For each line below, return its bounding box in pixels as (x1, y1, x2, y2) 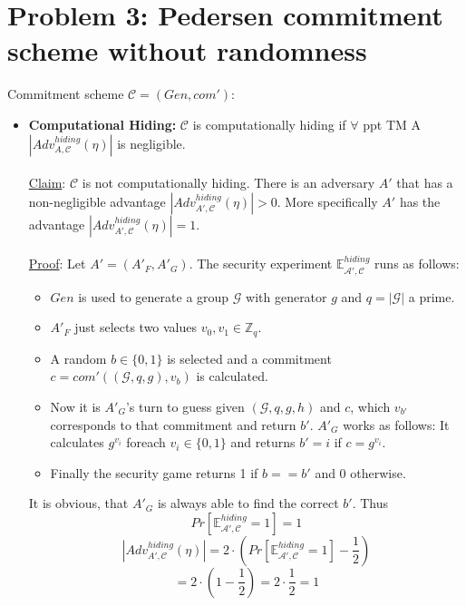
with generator (246, 287, 327, 306)
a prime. (408, 287, 455, 306)
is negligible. (117, 133, 186, 152)
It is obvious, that (28, 494, 129, 513)
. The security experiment (189, 254, 333, 273)
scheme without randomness (7, 32, 367, 69)
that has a (396, 173, 453, 192)
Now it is (50, 396, 101, 415)
